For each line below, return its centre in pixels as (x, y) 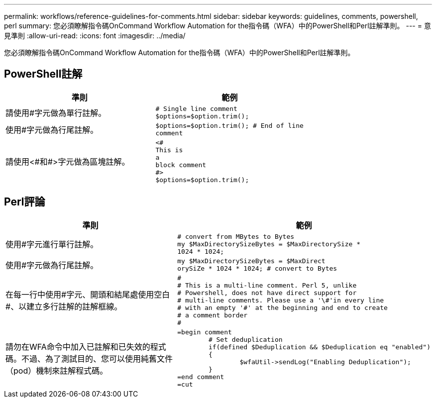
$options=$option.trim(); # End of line (229, 125)
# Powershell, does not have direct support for (267, 293)
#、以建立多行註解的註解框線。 (64, 307)
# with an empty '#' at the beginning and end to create (282, 307)
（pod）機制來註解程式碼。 (57, 370)
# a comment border (213, 315)
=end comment (201, 377)
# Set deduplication (245, 339)
